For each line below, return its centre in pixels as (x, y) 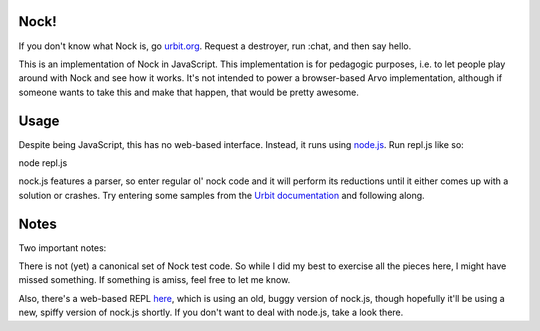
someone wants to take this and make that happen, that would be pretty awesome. (188, 92)
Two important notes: (62, 247)
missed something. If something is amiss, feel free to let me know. (154, 280)
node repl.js (43, 162)
